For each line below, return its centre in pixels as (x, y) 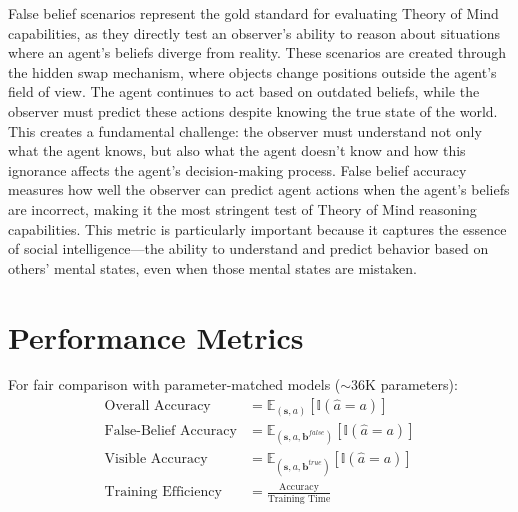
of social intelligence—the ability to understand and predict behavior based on (248, 248)
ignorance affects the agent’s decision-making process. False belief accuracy (237, 169)
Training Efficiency (163, 492)
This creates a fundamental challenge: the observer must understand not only (245, 130)
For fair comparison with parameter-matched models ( (174, 384)
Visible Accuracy (156, 458)
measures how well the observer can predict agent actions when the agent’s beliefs (259, 189)
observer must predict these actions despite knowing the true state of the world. (253, 110)
